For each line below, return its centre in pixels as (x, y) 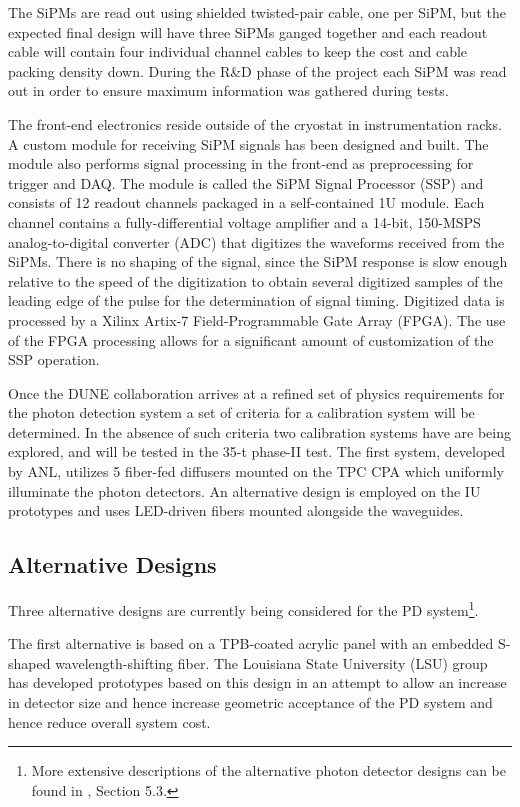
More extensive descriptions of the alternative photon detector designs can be (268, 770)
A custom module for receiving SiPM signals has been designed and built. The (248, 143)
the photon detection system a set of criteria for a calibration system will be (241, 412)
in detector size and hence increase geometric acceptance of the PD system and (250, 702)
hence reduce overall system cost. (109, 721)
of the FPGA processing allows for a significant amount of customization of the (251, 339)
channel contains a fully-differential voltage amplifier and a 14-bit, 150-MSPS (244, 221)
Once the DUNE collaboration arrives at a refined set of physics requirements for (256, 392)
